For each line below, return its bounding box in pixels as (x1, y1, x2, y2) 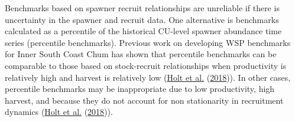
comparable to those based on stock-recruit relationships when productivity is (5, 59, 287, 71)
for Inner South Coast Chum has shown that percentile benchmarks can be (5, 48, 277, 60)
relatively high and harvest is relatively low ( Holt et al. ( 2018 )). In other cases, (5, 71, 291, 83)
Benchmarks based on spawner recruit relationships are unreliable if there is (5, 2, 280, 14)
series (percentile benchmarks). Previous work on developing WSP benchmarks (5, 36, 291, 48)
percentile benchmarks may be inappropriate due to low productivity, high (5, 83, 275, 95)
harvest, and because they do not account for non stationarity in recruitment (5, 94, 284, 106)
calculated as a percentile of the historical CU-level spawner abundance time (5, 25, 282, 37)
